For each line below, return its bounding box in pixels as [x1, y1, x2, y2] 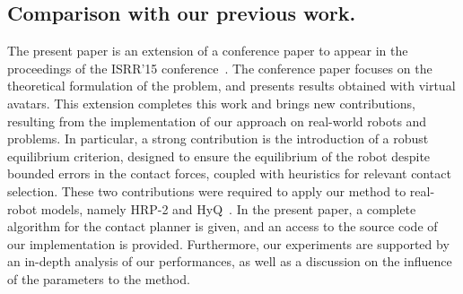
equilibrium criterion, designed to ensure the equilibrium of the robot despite [7, 146, 431, 165]
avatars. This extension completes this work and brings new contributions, [7, 93, 415, 112]
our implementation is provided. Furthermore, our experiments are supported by [7, 234, 450, 253]
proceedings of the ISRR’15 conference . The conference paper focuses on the [7, 58, 432, 77]
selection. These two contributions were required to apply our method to [7, 181, 406, 200]
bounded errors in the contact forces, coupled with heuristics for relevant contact [7, 164, 451, 183]
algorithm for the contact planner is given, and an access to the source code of [7, 217, 438, 236]
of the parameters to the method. [7, 269, 190, 288]
